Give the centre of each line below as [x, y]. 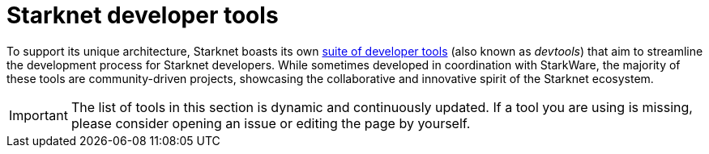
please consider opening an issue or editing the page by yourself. [271, 123]
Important [38, 115]
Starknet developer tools [143, 15]
